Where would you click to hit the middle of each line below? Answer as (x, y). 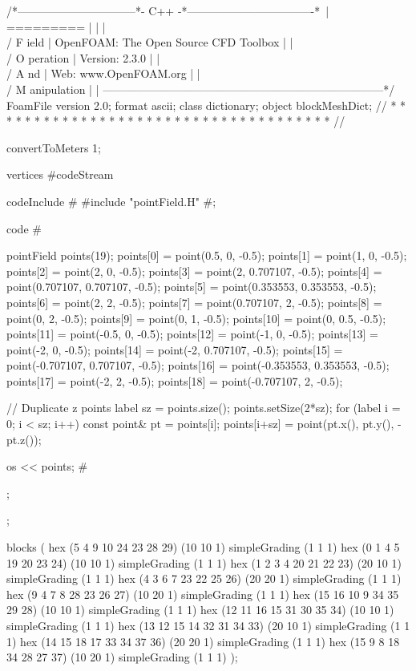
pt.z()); (24, 439)
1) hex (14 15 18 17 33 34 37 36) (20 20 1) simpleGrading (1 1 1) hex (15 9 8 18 (203, 641)
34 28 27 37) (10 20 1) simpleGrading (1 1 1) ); (122, 657)
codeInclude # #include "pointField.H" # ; (111, 201)
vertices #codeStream (60, 174)
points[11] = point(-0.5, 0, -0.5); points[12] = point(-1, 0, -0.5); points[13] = (192, 334)
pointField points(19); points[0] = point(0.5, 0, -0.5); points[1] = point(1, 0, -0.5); (207, 255)
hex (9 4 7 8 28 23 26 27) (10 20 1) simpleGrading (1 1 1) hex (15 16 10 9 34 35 (203, 594)
